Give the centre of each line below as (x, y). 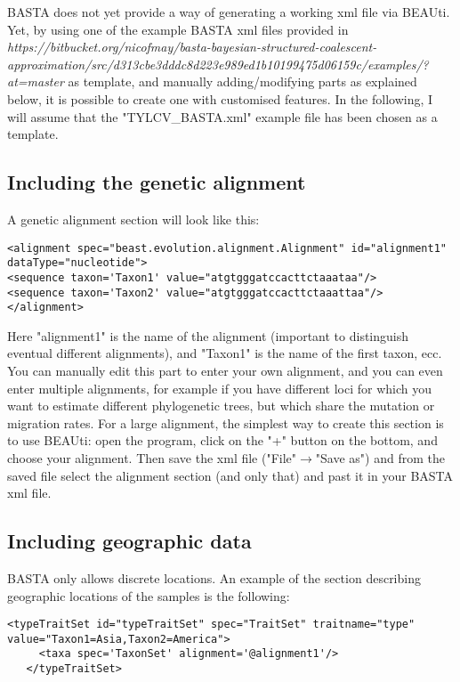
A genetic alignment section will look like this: (133, 219)
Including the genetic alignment (157, 182)
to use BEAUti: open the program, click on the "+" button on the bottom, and (222, 440)
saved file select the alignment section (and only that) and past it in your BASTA (230, 475)
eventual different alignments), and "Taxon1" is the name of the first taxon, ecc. (225, 353)
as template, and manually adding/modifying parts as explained (242, 81)
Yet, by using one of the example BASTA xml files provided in (178, 29)
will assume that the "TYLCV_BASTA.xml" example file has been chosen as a (222, 116)
